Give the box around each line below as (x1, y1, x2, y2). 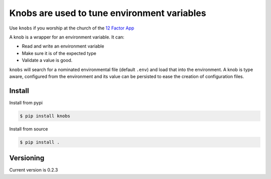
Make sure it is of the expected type (22, 50, 96, 56)
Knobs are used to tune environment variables (9, 7, 206, 18)
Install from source (9, 125, 48, 132)
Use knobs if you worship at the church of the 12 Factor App (9, 25, 134, 31)
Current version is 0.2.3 (9, 167, 58, 173)
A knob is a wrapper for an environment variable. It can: (9, 34, 125, 40)
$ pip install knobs (20, 113, 70, 118)
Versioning (9, 154, 45, 162)
